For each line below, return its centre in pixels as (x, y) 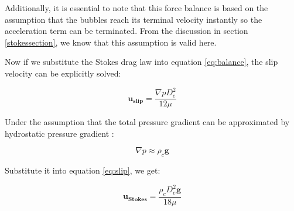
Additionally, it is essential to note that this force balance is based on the (136, 8)
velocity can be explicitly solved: (63, 73)
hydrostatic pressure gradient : (59, 133)
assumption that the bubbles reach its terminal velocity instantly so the (134, 19)
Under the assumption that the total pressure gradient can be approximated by (147, 122)
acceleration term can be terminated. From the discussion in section (127, 31)
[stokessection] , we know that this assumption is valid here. (111, 42)
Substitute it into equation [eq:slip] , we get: (83, 170)
